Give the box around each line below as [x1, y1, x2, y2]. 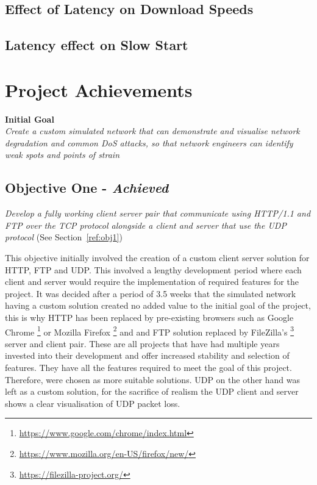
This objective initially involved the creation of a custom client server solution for [5, 251, 310, 264]
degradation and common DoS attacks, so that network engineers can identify [5, 136, 293, 149]
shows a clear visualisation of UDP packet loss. [5, 397, 180, 409]
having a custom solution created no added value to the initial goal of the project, [5, 299, 311, 312]
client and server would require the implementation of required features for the [5, 275, 299, 288]
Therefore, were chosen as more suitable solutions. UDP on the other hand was [5, 373, 301, 386]
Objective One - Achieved [5, 178, 169, 197]
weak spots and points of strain [5, 148, 120, 161]
